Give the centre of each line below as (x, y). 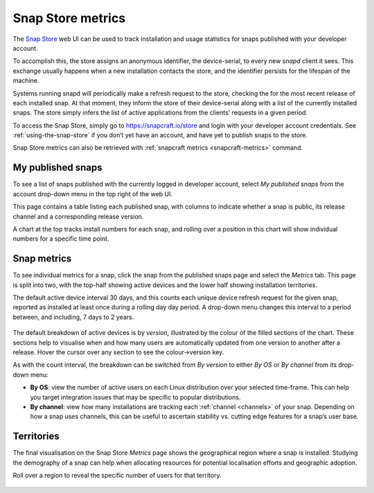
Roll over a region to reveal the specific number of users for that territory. (117, 475)
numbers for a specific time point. (61, 239)
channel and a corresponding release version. (78, 216)
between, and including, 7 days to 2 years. (73, 317)
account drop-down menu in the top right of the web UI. (93, 193)
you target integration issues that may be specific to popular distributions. (135, 397)
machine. (26, 80)
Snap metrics (42, 259)
